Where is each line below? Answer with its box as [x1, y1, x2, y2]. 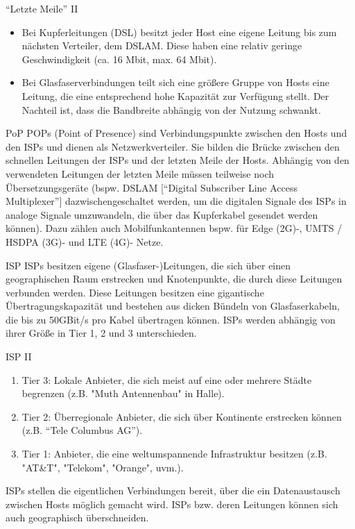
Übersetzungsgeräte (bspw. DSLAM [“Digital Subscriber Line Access [6, 180, 297, 194]
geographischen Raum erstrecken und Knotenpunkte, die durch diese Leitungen [6, 271, 343, 286]
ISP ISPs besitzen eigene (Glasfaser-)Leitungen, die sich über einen [6, 258, 291, 272]
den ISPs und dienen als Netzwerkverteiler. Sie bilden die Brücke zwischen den [6, 139, 340, 153]
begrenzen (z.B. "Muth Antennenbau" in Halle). [21, 386, 225, 401]
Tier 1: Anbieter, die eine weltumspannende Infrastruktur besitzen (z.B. [21, 446, 327, 461]
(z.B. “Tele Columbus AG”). [21, 423, 143, 437]
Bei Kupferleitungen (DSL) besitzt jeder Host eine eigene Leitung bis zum [21, 24, 337, 39]
